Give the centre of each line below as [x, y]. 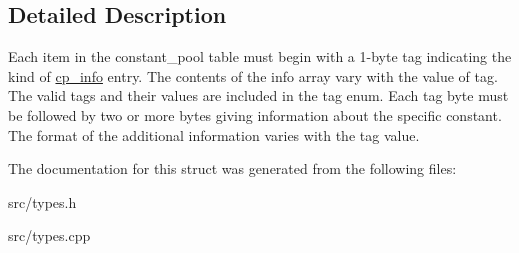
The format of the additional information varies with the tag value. [214, 134]
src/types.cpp [49, 235]
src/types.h [42, 201]
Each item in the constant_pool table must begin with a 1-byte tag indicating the [260, 56]
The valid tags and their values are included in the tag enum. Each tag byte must [258, 95]
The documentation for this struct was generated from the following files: [232, 168]
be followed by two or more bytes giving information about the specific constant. [255, 114]
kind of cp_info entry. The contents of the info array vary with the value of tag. [253, 75]
